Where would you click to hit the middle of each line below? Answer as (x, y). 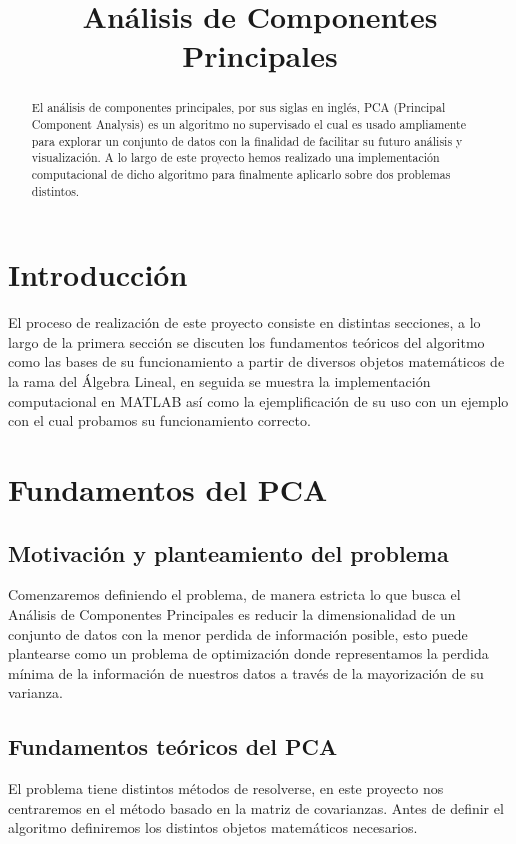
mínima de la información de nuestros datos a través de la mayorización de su (246, 672)
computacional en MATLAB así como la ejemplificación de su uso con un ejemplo (258, 400)
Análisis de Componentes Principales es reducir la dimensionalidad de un (232, 613)
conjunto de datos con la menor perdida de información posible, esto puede (238, 633)
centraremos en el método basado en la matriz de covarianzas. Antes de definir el (256, 807)
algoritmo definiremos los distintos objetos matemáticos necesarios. (213, 827)
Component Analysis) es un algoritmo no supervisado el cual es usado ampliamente (248, 124)
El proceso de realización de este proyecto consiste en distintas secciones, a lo (244, 322)
